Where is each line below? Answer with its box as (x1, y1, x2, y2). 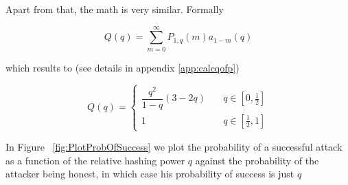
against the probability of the (195, 153, 319, 167)
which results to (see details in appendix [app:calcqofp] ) (5, 60, 240, 74)
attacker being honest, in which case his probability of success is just (5, 166, 294, 181)
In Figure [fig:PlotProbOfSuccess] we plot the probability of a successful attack (5, 140, 343, 154)
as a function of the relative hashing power (5, 153, 185, 167)
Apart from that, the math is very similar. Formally (5, 2, 224, 16)
